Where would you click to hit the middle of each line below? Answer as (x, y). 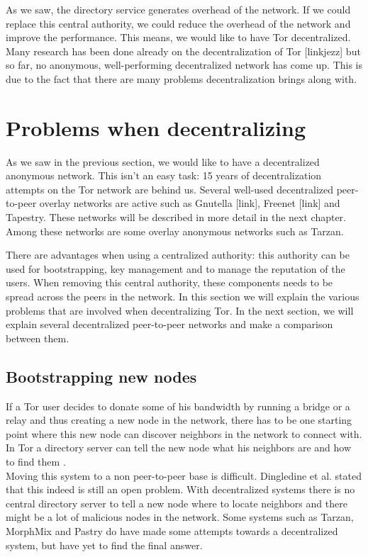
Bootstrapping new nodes (101, 376)
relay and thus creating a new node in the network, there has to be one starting (179, 420)
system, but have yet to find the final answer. (104, 545)
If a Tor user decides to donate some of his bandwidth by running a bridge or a (178, 406)
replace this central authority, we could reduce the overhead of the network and (178, 23)
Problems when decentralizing (156, 127)
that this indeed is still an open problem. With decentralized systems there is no (180, 489)
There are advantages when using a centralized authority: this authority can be (178, 255)
